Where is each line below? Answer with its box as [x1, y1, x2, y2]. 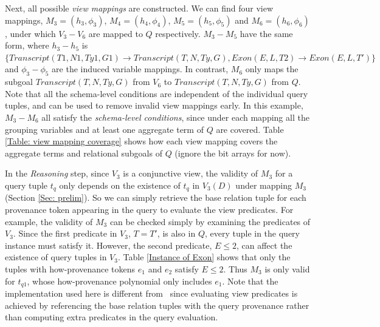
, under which [5, 27, 56, 39]
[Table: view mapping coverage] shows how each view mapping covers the [5, 135, 278, 147]
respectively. [155, 27, 201, 39]
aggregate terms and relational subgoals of [5, 146, 162, 159]
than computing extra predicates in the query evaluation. [5, 311, 218, 323]
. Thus [223, 262, 247, 275]
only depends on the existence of [59, 178, 181, 191]
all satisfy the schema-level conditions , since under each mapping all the [41, 110, 309, 123]
